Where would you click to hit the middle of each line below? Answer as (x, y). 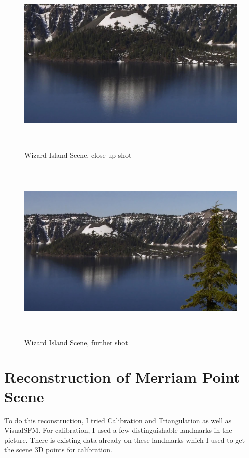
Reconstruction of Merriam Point (122, 377)
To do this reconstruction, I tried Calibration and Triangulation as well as (118, 420)
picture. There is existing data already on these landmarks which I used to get (125, 440)
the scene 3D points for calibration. (58, 450)
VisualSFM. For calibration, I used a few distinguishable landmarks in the (118, 430)
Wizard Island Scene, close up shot (78, 155)
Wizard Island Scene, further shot (76, 342)
